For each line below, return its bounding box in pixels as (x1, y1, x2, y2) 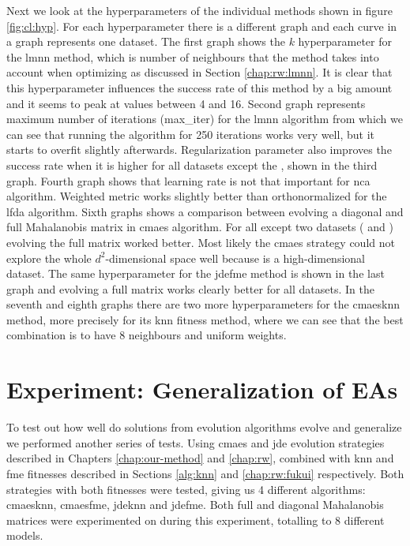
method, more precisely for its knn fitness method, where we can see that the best (6, 311, 404, 327)
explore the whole (6, 249, 92, 266)
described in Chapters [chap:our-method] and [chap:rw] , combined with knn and (6, 450, 394, 466)
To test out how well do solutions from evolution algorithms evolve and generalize (6, 419, 402, 436)
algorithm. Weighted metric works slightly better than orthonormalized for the (6, 188, 387, 204)
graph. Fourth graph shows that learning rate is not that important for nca (6, 172, 371, 189)
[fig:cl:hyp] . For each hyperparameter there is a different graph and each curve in (6, 17, 397, 34)
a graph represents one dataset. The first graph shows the (6, 33, 285, 50)
